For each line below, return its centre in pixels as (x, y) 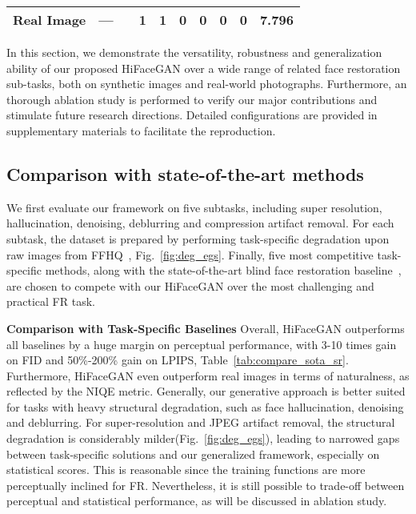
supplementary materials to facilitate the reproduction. (141, 130)
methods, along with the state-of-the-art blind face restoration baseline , (223, 270)
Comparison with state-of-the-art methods (185, 173)
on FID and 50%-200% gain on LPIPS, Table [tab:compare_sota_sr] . (178, 360)
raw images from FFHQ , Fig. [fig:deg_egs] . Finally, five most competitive (190, 254)
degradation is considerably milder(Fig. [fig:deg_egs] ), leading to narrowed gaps (203, 438)
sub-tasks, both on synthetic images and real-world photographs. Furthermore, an (207, 84)
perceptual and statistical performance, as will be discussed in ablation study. (197, 501)
